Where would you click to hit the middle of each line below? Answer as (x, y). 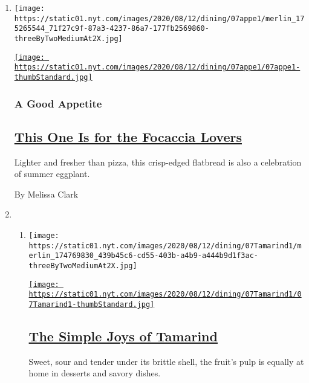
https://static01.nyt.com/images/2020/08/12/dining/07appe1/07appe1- (157, 67)
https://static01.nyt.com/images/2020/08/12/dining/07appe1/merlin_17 (159, 18)
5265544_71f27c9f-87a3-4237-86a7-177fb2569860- (112, 29)
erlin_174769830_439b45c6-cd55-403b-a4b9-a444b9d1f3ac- (144, 256)
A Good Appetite (58, 103)
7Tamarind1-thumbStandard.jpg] (92, 304)
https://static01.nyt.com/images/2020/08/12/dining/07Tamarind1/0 (165, 294)
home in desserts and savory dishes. (95, 373)
